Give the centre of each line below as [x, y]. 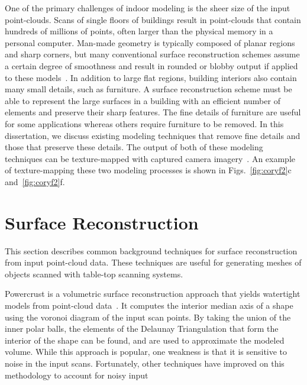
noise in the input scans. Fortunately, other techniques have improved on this [145, 363]
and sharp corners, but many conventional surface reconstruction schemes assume [152, 54]
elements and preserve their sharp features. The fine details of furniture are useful [153, 112]
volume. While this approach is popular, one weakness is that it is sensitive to [146, 352]
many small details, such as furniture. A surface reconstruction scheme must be [148, 89]
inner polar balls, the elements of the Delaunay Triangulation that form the [142, 329]
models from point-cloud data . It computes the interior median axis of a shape [149, 305]
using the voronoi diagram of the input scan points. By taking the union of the [148, 317]
